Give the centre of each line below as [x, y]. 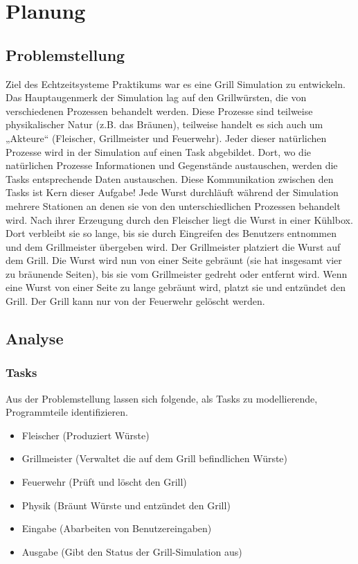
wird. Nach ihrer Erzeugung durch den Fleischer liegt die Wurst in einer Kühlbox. [179, 219]
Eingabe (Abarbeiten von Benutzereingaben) [117, 528]
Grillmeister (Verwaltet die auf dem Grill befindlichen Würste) [155, 458]
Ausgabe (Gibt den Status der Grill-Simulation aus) [132, 551]
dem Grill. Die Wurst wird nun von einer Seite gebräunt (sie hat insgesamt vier [174, 260]
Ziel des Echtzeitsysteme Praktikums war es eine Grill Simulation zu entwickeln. [176, 83]
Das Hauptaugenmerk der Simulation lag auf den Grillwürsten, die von [156, 97]
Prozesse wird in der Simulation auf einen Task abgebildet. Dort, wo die [159, 151]
